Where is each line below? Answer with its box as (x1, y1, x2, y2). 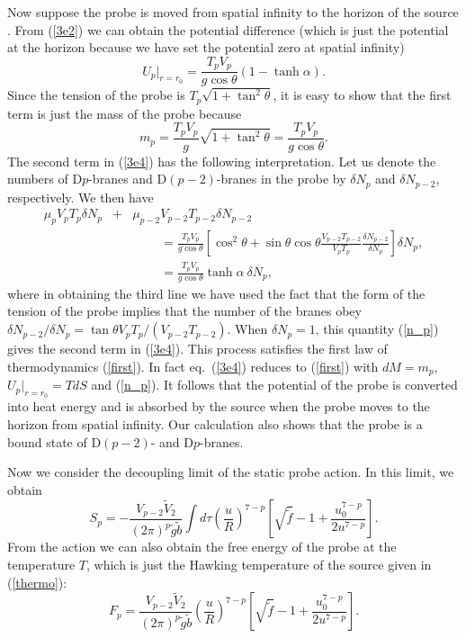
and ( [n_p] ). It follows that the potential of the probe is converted (91, 375, 458, 394)
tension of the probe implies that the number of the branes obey (7, 301, 362, 320)
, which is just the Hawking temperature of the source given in (86, 554, 432, 573)
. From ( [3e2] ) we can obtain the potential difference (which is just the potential (7, 20, 449, 39)
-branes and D (88, 169, 167, 188)
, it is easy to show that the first (273, 85, 452, 104)
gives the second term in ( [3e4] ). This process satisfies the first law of (7, 339, 388, 358)
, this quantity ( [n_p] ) (315, 319, 439, 338)
